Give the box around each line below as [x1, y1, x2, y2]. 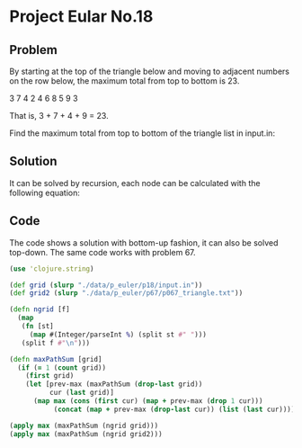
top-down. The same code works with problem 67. [9, 246, 196, 257]
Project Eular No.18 [9, 6, 154, 27]
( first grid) [25, 372, 75, 381]
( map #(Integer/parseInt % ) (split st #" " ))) [29, 330, 207, 339]
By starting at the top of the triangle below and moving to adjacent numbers [9, 66, 290, 76]
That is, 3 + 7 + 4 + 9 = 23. [9, 111, 110, 121]
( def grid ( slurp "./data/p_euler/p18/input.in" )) [9, 281, 203, 290]
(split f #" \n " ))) [21, 338, 91, 347]
